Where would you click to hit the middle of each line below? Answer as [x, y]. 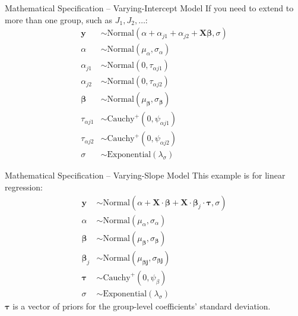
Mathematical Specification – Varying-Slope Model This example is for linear [145, 175]
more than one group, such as [59, 19]
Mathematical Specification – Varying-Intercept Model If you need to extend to [149, 8]
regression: [24, 187]
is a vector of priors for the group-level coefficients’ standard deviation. [142, 306]
